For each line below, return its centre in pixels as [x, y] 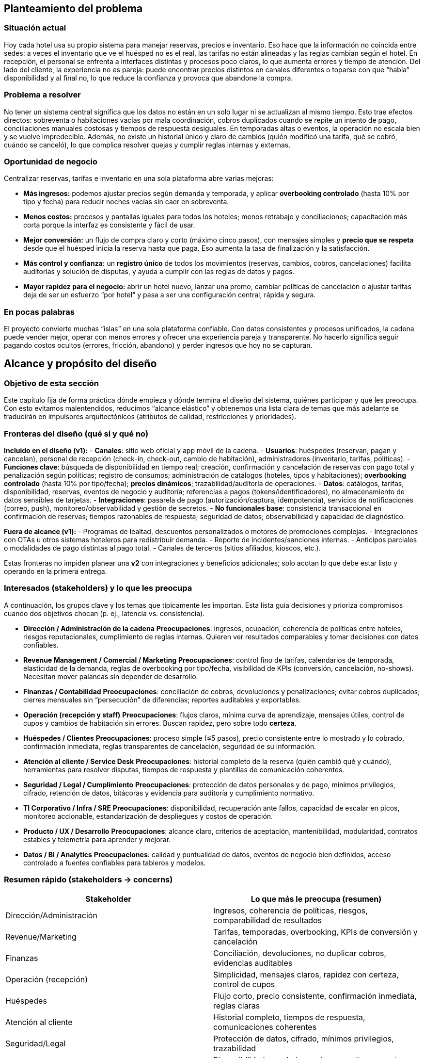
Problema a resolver [42, 95]
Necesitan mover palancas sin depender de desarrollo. [111, 676]
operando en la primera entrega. [55, 571]
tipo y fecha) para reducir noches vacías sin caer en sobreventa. [126, 202]
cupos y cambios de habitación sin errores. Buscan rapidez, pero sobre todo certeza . [160, 723]
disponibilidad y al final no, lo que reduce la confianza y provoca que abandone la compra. [149, 78]
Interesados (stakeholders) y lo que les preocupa [98, 588]
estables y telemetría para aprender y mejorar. [97, 839]
